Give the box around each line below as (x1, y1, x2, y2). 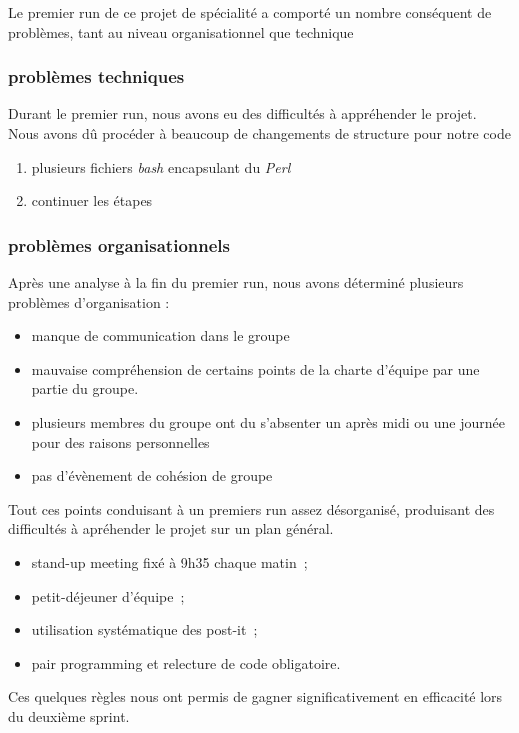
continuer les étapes (31, 190, 153, 211)
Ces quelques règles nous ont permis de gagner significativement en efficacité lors (8, 686, 503, 707)
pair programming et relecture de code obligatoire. (31, 652, 341, 673)
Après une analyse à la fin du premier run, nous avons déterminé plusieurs (8, 272, 464, 292)
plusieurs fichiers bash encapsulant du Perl (31, 156, 291, 177)
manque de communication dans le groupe (31, 325, 290, 346)
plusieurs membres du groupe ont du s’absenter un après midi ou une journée (31, 411, 506, 432)
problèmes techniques (8, 64, 185, 89)
